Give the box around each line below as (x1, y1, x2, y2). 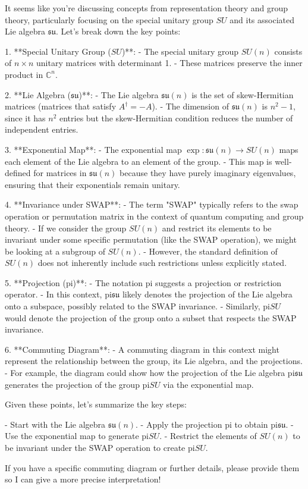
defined (5, 167, 31, 179)
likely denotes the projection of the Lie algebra (122, 288, 293, 300)
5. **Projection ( (5, 276, 66, 289)
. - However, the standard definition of (138, 244, 278, 257)
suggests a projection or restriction (155, 276, 282, 289)
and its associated (230, 13, 295, 26)
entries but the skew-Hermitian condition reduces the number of (59, 111, 293, 124)
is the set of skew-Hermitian (191, 88, 294, 101)
